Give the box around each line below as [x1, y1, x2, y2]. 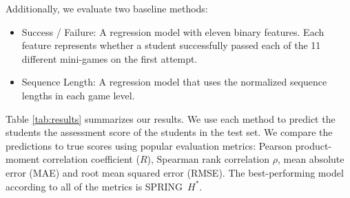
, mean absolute [277, 152, 344, 166]
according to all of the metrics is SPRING [6, 179, 183, 193]
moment [6, 152, 40, 166]
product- [295, 138, 332, 152]
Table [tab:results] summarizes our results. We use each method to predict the [6, 111, 336, 126]
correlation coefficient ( [43, 152, 140, 166]
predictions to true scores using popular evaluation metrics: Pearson [6, 138, 292, 152]
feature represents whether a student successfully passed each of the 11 [21, 38, 321, 52]
